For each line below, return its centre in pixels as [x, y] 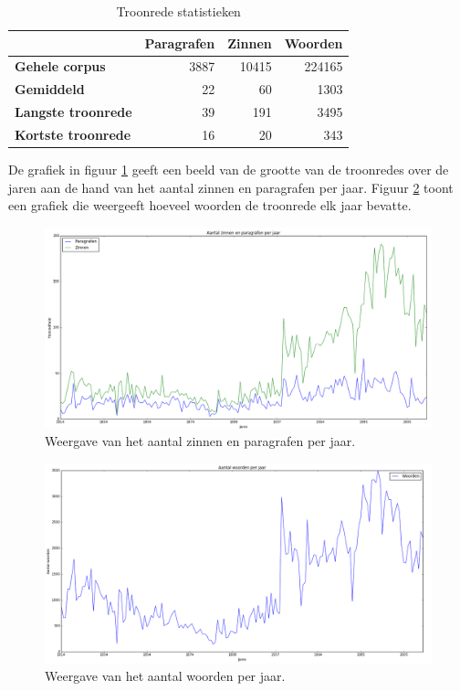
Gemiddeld [50, 89]
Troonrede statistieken [178, 11]
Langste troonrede [73, 112]
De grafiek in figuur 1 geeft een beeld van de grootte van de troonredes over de [229, 170]
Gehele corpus [60, 66]
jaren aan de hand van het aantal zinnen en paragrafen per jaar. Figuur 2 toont [231, 187]
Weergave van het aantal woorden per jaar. [165, 676]
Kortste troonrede [73, 134]
